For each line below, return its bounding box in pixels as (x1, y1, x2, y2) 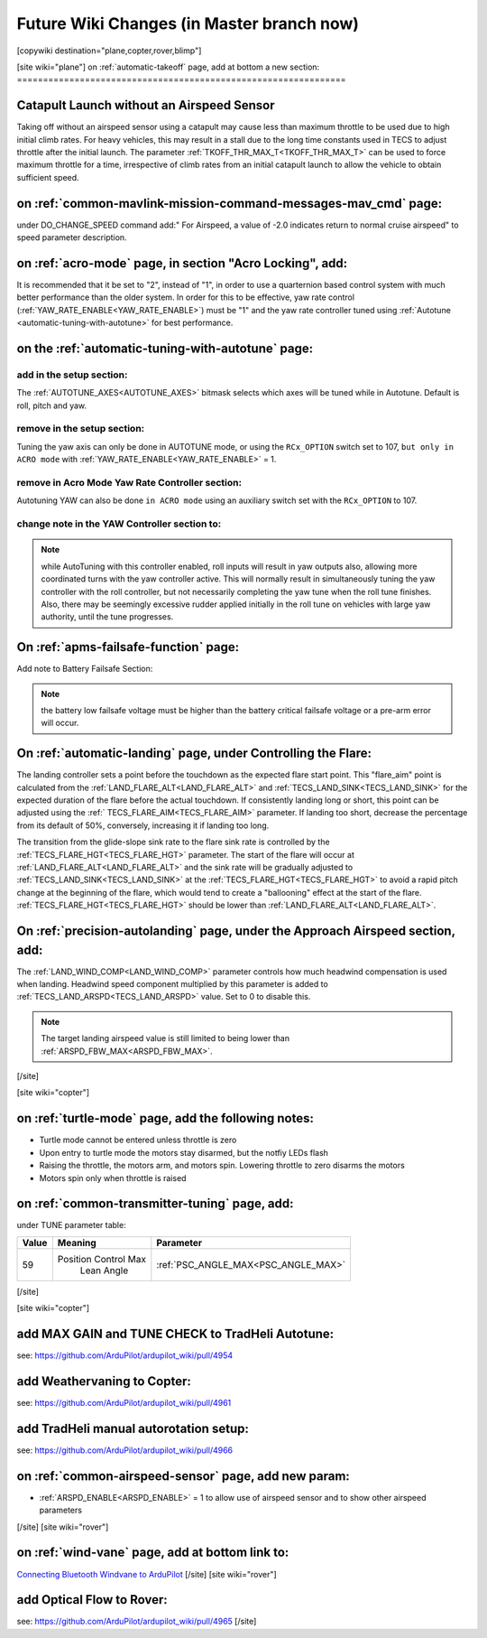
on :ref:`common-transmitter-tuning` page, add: (16, 1196, 294, 1212)
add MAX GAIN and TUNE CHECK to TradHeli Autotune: (16, 1326, 335, 1341)
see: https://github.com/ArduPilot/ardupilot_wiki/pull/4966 (16, 1445, 234, 1456)
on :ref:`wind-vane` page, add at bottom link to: (16, 1545, 289, 1560)
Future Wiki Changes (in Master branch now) (16, 14, 360, 33)
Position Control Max (57, 1252, 146, 1265)
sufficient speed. (16, 172, 80, 182)
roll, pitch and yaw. (16, 400, 87, 411)
